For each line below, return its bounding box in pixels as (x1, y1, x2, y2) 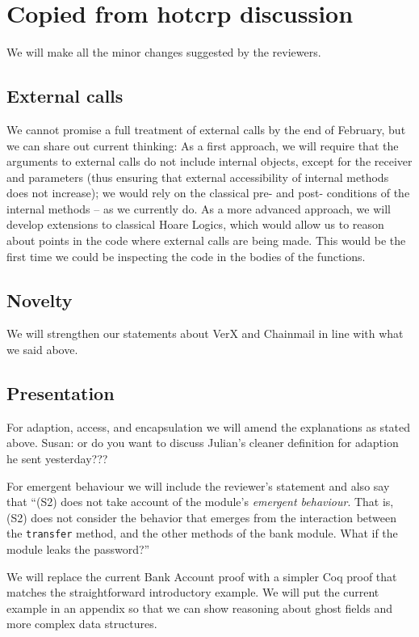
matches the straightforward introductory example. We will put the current (6, 584, 379, 601)
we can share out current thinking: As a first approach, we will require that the (6, 137, 399, 154)
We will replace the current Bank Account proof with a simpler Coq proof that (6, 567, 397, 584)
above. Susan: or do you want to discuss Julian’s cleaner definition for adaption (6, 434, 399, 451)
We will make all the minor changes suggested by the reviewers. (6, 44, 321, 61)
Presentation (6, 381, 115, 406)
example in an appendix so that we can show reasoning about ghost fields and (6, 599, 392, 616)
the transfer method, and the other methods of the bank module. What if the (6, 525, 398, 542)
